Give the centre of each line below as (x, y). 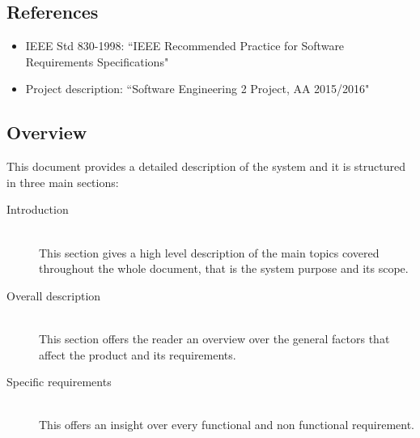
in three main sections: (63, 182)
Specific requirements (59, 382)
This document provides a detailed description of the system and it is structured (206, 166)
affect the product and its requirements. (138, 354)
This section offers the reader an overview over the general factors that (214, 338)
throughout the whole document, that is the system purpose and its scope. (224, 268)
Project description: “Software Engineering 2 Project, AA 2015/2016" (197, 89)
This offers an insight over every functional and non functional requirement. (227, 425)
